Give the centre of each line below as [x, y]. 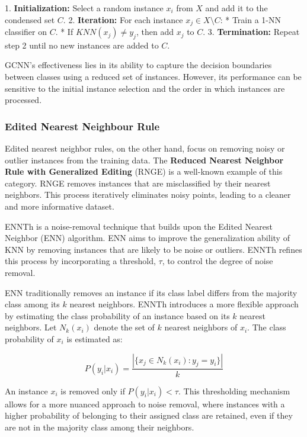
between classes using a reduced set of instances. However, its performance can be [153, 77]
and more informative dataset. [60, 206]
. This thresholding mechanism [234, 391]
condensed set [30, 19]
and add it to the [236, 8]
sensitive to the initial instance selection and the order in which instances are [145, 88]
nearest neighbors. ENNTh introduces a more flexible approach [184, 304]
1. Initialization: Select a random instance [84, 8]
